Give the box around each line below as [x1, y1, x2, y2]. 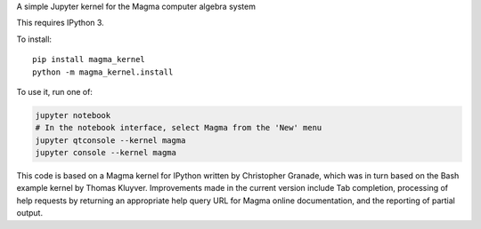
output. [16, 208, 44, 218]
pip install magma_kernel [32, 54, 146, 65]
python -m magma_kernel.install [32, 67, 174, 77]
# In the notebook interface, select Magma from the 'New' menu [35, 122, 322, 133]
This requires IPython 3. [16, 18, 104, 28]
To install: [16, 34, 53, 44]
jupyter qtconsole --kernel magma [35, 135, 186, 146]
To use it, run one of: [16, 86, 94, 97]
